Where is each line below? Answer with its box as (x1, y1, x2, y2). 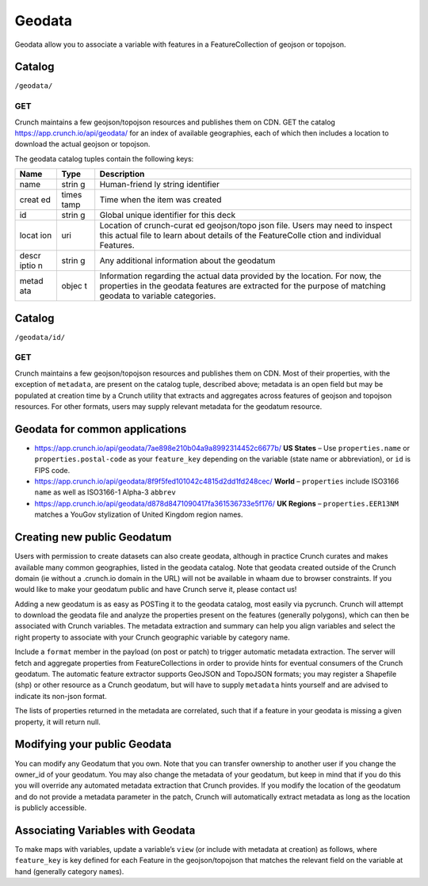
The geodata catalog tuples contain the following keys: (14, 154, 194, 163)
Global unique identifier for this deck (99, 210, 236, 221)
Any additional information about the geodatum (99, 255, 276, 266)
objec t (61, 281, 87, 292)
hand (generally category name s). (14, 866, 124, 876)
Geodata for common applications (14, 422, 187, 436)
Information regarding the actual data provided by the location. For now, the (99, 270, 382, 281)
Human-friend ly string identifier (99, 179, 220, 190)
